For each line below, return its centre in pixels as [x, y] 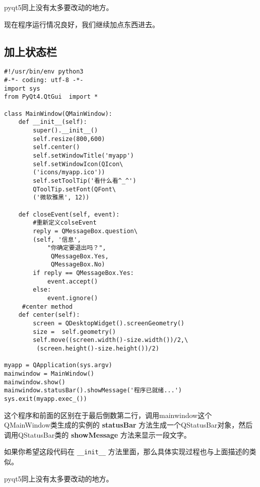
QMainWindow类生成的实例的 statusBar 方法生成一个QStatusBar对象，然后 [128, 425]
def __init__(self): [53, 122]
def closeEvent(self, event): [69, 214]
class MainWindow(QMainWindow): [58, 114]
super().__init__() [66, 130]
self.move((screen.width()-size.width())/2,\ [111, 340]
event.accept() [73, 281]
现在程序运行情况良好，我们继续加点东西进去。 [82, 24]
